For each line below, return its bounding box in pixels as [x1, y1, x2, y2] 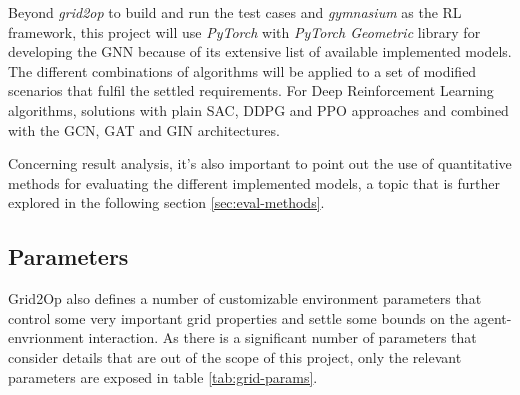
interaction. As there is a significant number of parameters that [88, 327, 477, 348]
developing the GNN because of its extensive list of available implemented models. [8, 41, 512, 62]
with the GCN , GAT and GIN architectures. [8, 119, 280, 140]
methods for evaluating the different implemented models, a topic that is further [8, 172, 500, 193]
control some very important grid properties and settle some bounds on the [8, 307, 470, 328]
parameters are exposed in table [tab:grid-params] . [8, 366, 318, 387]
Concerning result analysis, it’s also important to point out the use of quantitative [8, 153, 512, 174]
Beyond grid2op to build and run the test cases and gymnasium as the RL [8, 2, 462, 22]
